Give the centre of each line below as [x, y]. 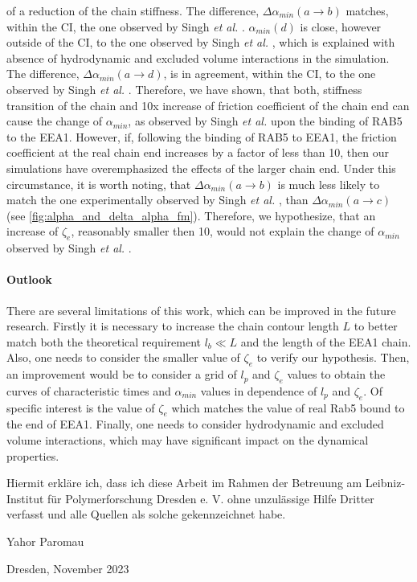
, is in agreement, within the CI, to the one [270, 74]
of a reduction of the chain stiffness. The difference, [133, 10]
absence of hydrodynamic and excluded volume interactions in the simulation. [198, 57]
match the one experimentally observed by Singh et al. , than [157, 200]
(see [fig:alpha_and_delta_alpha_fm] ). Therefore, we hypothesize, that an [191, 215]
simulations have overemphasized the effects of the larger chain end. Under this [201, 168]
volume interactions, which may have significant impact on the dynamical [188, 440]
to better [376, 326]
